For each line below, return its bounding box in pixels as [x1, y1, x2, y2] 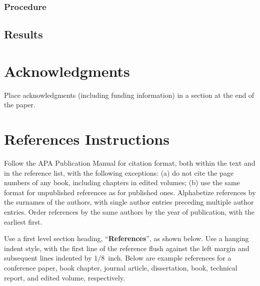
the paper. [4, 99, 35, 110]
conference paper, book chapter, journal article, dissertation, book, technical [4, 263, 237, 273]
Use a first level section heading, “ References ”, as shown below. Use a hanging [4, 233, 249, 244]
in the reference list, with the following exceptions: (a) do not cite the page [4, 167, 234, 178]
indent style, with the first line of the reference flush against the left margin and [4, 243, 249, 253]
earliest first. [4, 216, 42, 227]
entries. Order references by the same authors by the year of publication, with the [4, 207, 255, 217]
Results [4, 26, 43, 42]
